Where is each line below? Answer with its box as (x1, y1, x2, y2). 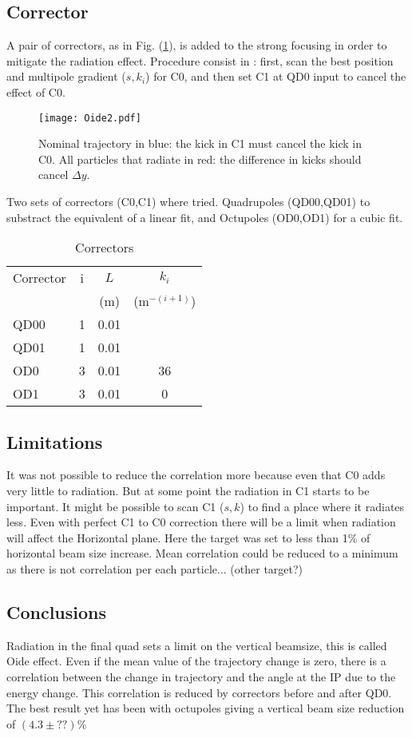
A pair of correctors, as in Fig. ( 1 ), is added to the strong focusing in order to (6, 37, 387, 54)
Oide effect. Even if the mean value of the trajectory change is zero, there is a (6, 653, 386, 669)
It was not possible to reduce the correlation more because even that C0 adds (6, 466, 386, 483)
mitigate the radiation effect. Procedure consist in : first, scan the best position (6, 52, 394, 69)
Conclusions (6, 599, 107, 624)
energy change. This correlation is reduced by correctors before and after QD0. (6, 684, 392, 700)
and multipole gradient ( (6, 68, 126, 85)
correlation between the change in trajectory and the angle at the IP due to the (6, 668, 396, 684)
